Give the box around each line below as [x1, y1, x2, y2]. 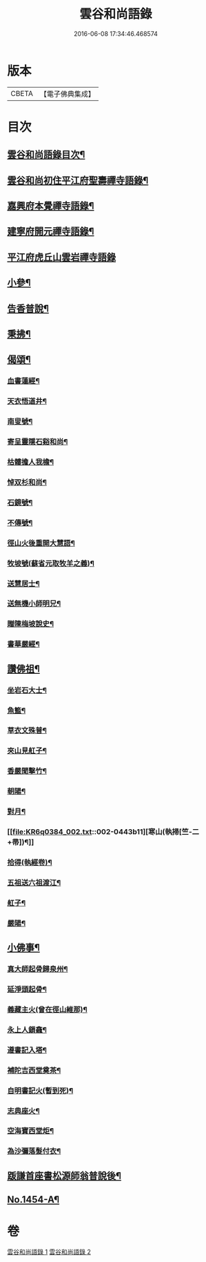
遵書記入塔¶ [7, 1045, 47, 1055]
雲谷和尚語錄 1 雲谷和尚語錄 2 [7, 1248, 92, 1256]
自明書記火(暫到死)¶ [7, 1085, 74, 1095]
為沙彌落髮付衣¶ [7, 1147, 61, 1156]
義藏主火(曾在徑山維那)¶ [7, 1004, 87, 1014]
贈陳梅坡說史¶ [7, 619, 54, 629]
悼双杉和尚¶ [7, 477, 47, 487]
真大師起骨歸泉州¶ [7, 964, 68, 974]
